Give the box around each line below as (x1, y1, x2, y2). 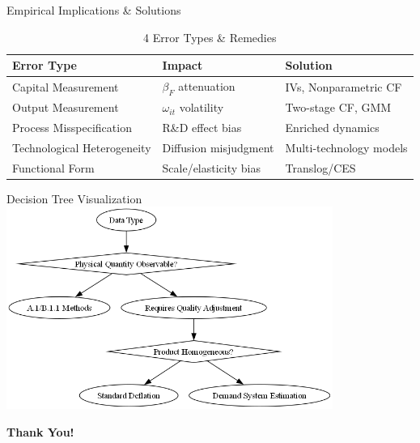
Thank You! (6, 423, 74, 440)
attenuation (178, 78, 235, 95)
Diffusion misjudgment (162, 138, 274, 155)
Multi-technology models (285, 138, 408, 155)
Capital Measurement (12, 78, 119, 95)
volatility (179, 99, 224, 116)
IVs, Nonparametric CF (285, 78, 402, 95)
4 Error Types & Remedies (143, 28, 277, 45)
